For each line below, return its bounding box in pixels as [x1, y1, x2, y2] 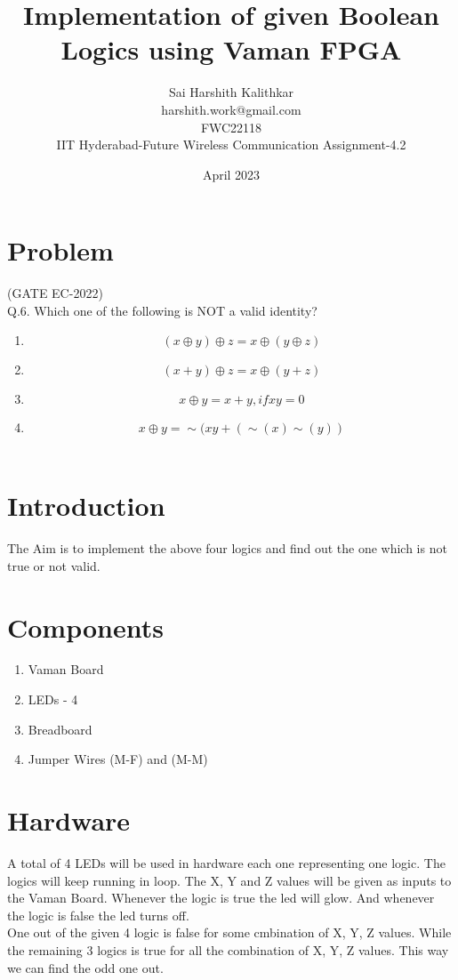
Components [7, 608, 164, 645]
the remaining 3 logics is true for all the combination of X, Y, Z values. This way [7, 940, 449, 959]
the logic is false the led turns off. [7, 905, 189, 924]
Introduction [7, 487, 165, 524]
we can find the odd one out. [7, 958, 164, 976]
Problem [7, 232, 114, 269]
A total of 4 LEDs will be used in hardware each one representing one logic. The [7, 853, 446, 872]
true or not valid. [7, 556, 100, 574]
